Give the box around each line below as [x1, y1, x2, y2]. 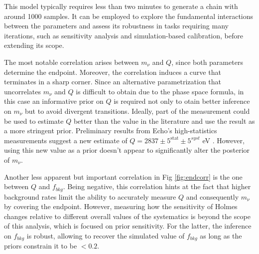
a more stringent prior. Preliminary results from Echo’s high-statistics [4, 125, 217, 136]
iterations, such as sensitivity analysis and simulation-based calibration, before [4, 30, 243, 40]
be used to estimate [4, 115, 64, 126]
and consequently [186, 191, 239, 202]
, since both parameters [171, 56, 243, 67]
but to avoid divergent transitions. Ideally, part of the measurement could [25, 105, 250, 116]
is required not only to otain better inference [114, 96, 250, 106]
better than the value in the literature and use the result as [73, 115, 255, 126]
